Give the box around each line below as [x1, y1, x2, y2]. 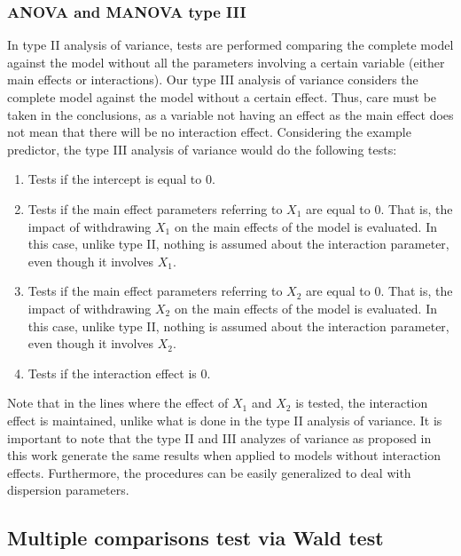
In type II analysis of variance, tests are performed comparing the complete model [7, 36, 454, 54]
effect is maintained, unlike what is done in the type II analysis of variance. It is [7, 410, 442, 429]
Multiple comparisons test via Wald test [7, 524, 384, 552]
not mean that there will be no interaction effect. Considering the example [7, 123, 411, 141]
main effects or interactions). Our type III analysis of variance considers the [7, 70, 418, 89]
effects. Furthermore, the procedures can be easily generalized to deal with [7, 463, 411, 481]
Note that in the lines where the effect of [7, 393, 229, 412]
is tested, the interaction [295, 393, 428, 412]
